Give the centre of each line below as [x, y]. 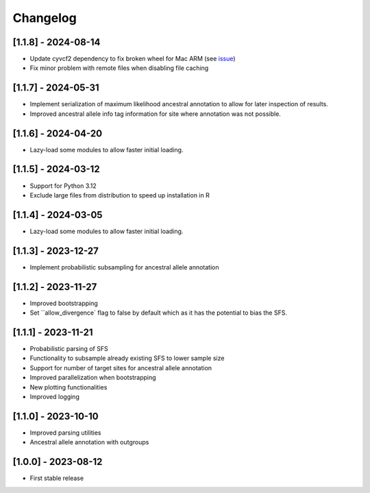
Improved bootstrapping [64, 303]
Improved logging [55, 396]
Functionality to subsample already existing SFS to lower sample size [127, 358]
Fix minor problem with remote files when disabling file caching [119, 68]
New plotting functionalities [69, 387]
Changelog [45, 18]
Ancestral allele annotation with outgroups [89, 442]
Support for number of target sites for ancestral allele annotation [121, 368]
